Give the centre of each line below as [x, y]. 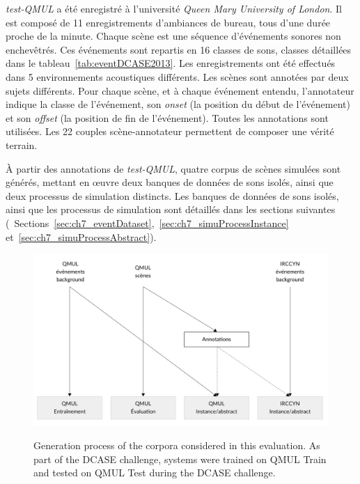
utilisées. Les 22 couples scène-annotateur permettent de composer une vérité [170, 131]
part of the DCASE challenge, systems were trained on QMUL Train [180, 459]
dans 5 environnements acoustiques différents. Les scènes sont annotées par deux [177, 76]
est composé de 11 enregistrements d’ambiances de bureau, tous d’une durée [168, 22]
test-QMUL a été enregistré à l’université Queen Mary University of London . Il [174, 8]
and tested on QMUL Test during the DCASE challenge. [155, 473]
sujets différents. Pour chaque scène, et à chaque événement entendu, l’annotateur [180, 90]
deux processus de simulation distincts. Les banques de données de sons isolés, [172, 195]
